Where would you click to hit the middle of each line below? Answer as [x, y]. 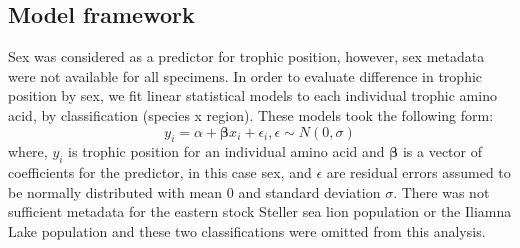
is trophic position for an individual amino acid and [226, 151]
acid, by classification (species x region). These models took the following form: [251, 114]
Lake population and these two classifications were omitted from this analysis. [247, 230]
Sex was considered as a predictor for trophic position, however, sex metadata [246, 56]
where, [28, 151]
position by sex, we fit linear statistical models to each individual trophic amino [252, 95]
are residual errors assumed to [418, 172]
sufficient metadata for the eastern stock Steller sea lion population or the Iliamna [260, 211]
